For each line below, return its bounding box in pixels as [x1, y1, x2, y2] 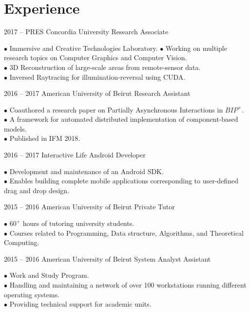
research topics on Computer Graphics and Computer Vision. [4, 52, 187, 63]
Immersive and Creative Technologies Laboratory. [9, 43, 158, 53]
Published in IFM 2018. [9, 133, 80, 143]
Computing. [4, 237, 39, 247]
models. [4, 123, 27, 134]
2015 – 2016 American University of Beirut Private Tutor [4, 201, 175, 212]
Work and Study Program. [9, 270, 89, 280]
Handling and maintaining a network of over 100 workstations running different [9, 280, 247, 290]
